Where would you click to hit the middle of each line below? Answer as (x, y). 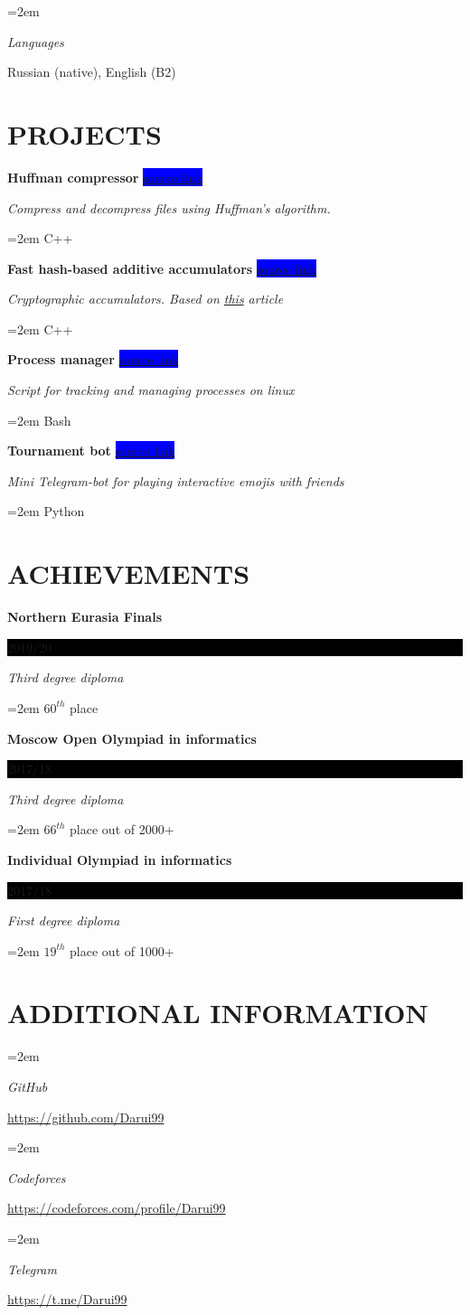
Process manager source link (93, 359)
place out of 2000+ (122, 829)
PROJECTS (85, 133)
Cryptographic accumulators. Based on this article (146, 299)
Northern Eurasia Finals (85, 617)
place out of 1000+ (122, 950)
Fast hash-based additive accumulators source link (162, 268)
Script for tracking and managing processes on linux (151, 390)
